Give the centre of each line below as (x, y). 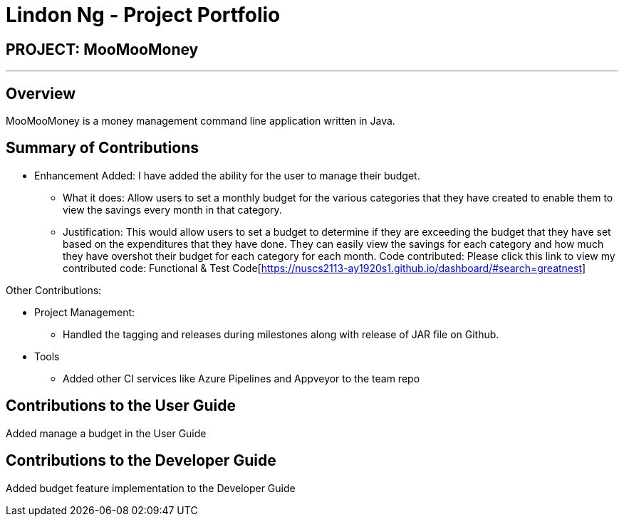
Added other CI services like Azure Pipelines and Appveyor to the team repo (241, 378)
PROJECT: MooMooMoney (102, 49)
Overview (41, 93)
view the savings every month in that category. (172, 209)
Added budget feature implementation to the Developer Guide (151, 488)
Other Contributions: (54, 290)
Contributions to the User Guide (121, 406)
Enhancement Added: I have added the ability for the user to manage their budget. (227, 175)
